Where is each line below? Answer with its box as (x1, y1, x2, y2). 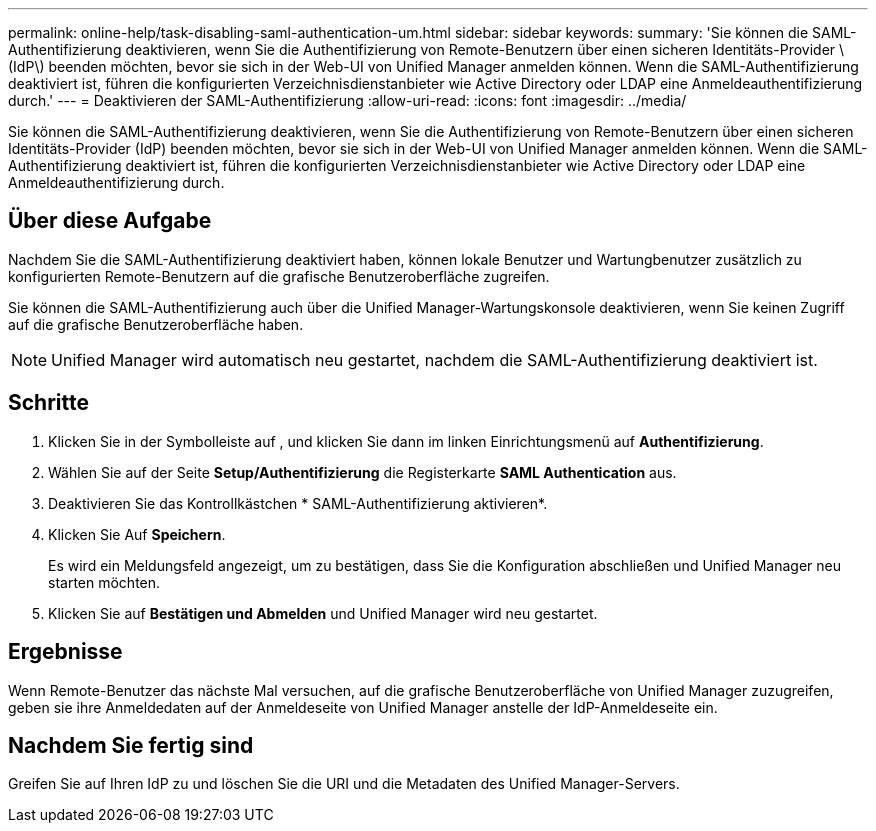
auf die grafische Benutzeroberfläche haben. (8, 315, 304, 333)
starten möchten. (48, 573, 161, 591)
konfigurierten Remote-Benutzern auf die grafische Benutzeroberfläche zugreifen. (8, 267, 550, 285)
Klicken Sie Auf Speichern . (48, 525, 226, 543)
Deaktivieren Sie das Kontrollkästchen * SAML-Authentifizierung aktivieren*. (48, 494, 548, 512)
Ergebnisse (8, 639, 123, 665)
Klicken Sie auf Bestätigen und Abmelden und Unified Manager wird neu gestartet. (48, 604, 598, 622)
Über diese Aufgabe (8, 208, 212, 234)
